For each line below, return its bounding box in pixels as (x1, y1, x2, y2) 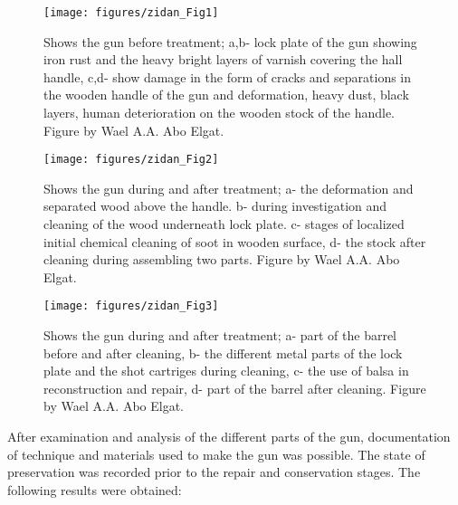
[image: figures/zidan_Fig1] (43, 6, 219, 19)
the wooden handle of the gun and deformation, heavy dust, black (43, 85, 409, 104)
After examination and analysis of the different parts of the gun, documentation (7, 427, 451, 446)
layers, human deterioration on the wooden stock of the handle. (43, 103, 396, 122)
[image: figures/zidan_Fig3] (43, 300, 219, 313)
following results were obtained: (7, 480, 182, 499)
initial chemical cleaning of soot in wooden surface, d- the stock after (43, 232, 426, 251)
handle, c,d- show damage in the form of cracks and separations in (43, 67, 412, 86)
